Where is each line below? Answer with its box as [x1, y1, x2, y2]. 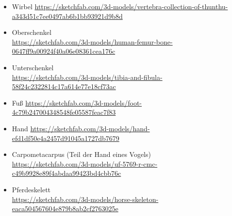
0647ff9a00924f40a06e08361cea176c [12, 46, 116, 56]
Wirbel [12, 1, 33, 11]
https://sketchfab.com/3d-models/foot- [25, 97, 142, 108]
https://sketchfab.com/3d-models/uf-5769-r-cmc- [12, 158, 158, 169]
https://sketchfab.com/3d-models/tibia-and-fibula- [12, 72, 163, 82]
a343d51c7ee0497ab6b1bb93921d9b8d [12, 11, 123, 21]
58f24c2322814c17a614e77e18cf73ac [12, 81, 116, 92]
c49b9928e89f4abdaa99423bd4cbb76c [12, 168, 121, 178]
